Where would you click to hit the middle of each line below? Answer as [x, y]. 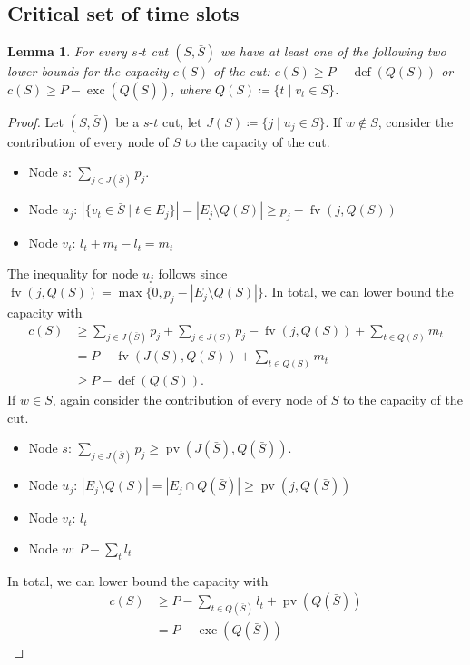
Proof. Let [35, 121]
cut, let [182, 121]
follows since [193, 273]
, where [191, 88]
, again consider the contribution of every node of [190, 400]
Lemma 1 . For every [67, 51]
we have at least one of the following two [333, 51]
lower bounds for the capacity [88, 71]
